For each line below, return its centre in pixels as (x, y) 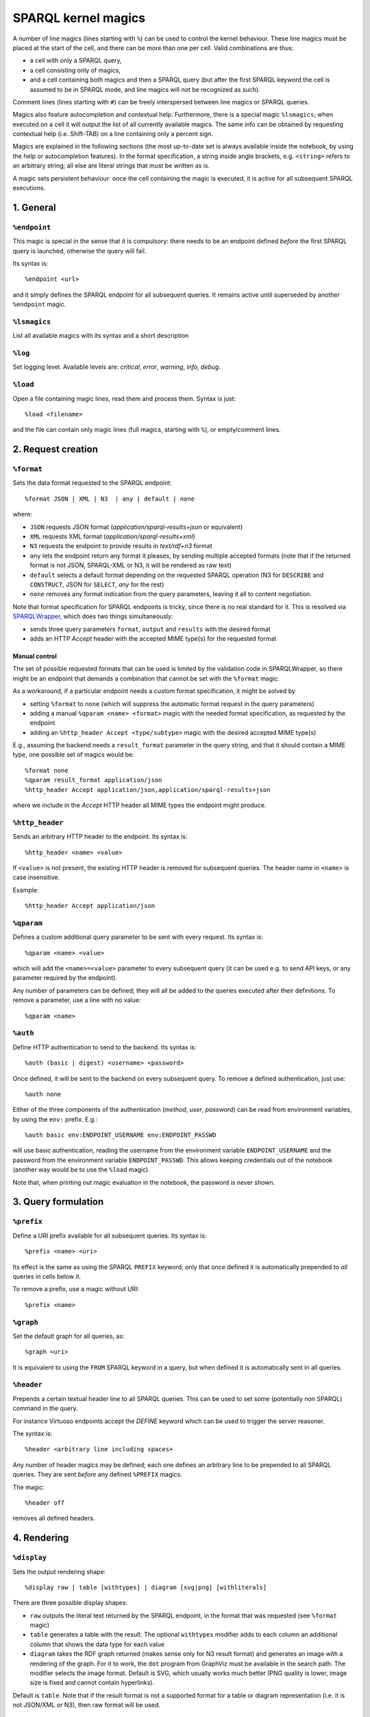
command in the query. (45, 1409)
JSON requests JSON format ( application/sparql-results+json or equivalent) (136, 527)
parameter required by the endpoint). (65, 978)
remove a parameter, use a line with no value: (77, 1000)
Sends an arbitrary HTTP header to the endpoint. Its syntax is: (100, 837)
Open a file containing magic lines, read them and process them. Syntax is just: (124, 398)
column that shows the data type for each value (97, 1644)
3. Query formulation (58, 1202)
